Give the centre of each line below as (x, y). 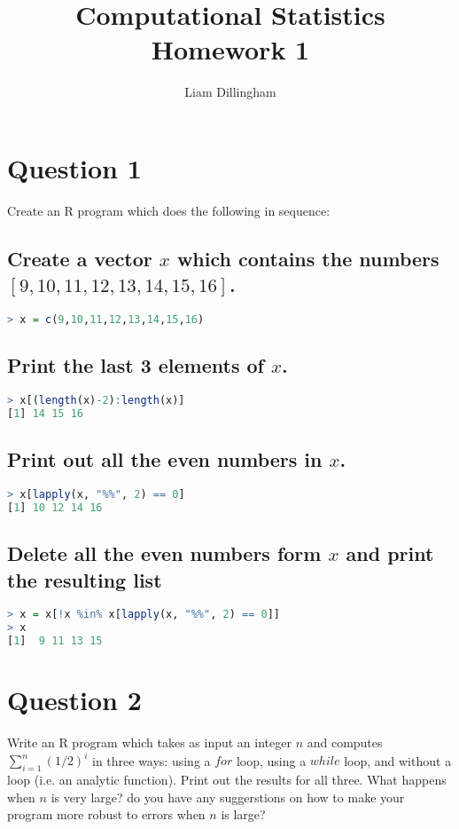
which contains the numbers (308, 258)
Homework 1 (230, 49)
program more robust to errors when (106, 814)
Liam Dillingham (230, 92)
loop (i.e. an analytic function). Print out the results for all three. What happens (227, 780)
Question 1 (74, 167)
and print (390, 553)
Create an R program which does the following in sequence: (169, 210)
